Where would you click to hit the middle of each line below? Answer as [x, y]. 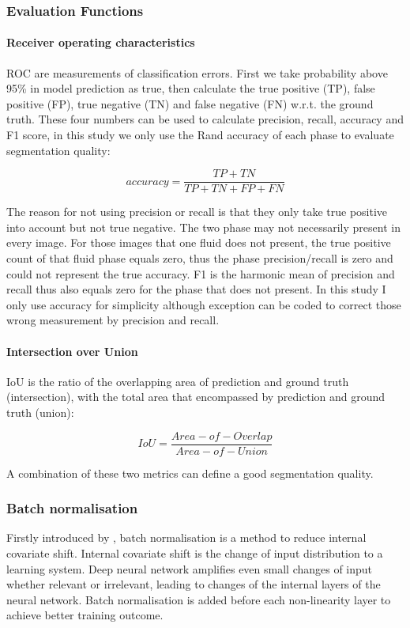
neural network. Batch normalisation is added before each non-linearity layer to [199, 599]
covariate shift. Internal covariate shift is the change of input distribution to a [195, 553]
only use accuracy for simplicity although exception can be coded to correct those [204, 304]
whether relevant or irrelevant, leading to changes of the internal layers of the [194, 584]
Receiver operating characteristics [101, 42]
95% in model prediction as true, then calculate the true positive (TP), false [191, 88]
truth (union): [40, 412]
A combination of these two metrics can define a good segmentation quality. [190, 473]
